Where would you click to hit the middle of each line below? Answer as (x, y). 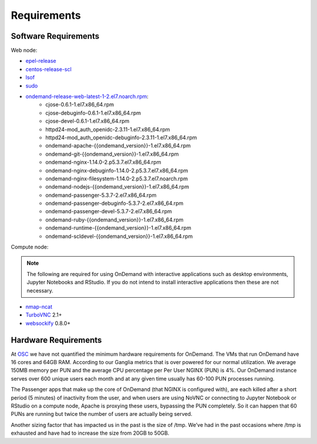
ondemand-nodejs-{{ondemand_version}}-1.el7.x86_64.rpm (117, 187)
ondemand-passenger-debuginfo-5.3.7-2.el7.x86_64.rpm (114, 203)
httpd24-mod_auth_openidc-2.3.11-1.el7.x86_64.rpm (108, 129)
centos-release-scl (48, 69)
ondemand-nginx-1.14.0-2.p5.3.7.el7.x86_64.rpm (103, 162)
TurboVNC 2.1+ (44, 315)
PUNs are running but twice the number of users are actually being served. (102, 414)
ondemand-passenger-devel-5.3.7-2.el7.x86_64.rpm (109, 211)
